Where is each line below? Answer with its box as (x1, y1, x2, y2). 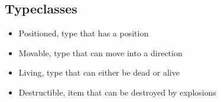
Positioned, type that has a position (18, 27, 149, 39)
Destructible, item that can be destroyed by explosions (18, 86, 217, 98)
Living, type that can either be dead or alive (18, 66, 180, 79)
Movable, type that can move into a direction (18, 46, 183, 59)
